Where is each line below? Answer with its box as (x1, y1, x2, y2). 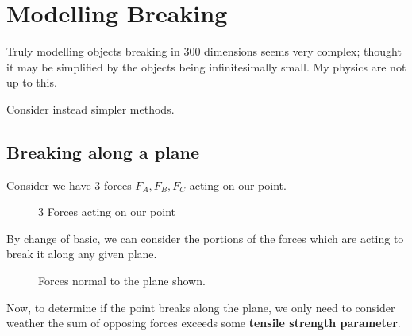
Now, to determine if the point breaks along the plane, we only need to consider (6, 299, 395, 315)
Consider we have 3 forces (6, 176, 132, 193)
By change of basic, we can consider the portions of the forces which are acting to (6, 230, 404, 246)
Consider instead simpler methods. (6, 100, 175, 117)
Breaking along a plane (6, 139, 200, 164)
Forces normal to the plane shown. (38, 272, 206, 289)
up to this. (6, 74, 57, 91)
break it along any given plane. (6, 245, 157, 262)
